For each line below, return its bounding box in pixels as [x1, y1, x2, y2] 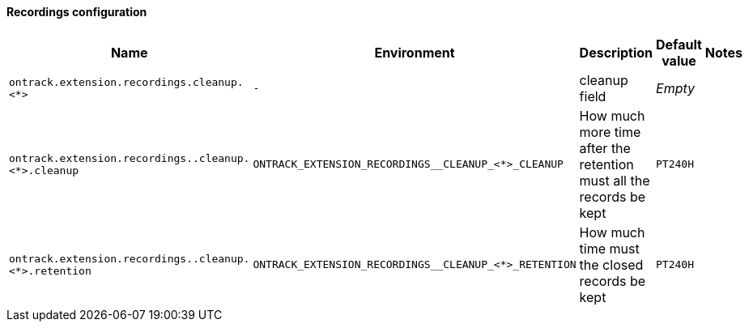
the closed [579, 256, 644, 273]
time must [579, 240, 640, 257]
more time [579, 123, 641, 140]
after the [579, 139, 631, 156]
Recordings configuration [6, 5, 147, 19]
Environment [374, 44, 455, 61]
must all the [579, 172, 650, 189]
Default [656, 36, 702, 53]
